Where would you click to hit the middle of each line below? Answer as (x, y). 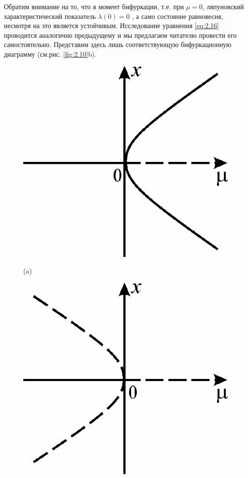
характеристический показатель (50, 16)
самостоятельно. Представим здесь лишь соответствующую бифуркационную (118, 44)
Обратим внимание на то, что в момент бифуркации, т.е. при (94, 6)
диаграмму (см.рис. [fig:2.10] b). (50, 54)
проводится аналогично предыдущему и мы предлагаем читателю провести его (120, 35)
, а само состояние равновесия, (177, 16)
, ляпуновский (223, 6)
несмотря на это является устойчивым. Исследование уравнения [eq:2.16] (111, 25)
